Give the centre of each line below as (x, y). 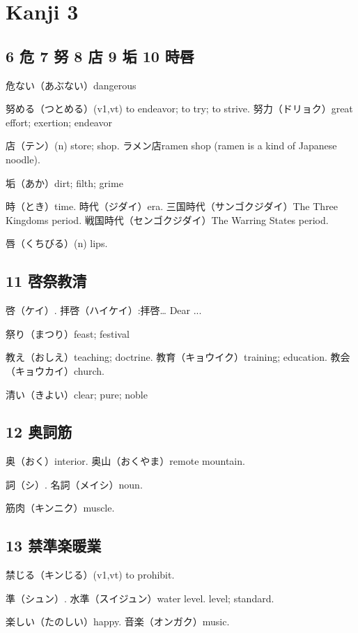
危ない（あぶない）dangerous (71, 85)
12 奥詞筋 (39, 432)
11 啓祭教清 (46, 281)
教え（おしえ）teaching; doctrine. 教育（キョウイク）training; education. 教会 (178, 357)
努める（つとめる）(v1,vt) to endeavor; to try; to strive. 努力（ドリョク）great (179, 109)
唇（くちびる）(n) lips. (57, 243)
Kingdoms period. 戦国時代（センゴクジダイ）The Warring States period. (167, 219)
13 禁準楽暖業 (54, 545)
